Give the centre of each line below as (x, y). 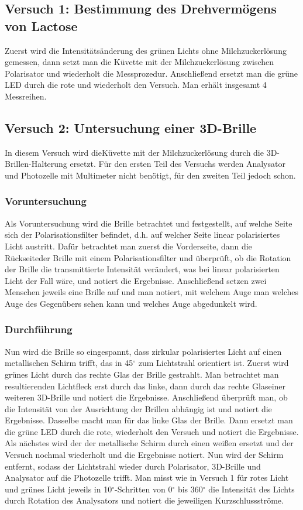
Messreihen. (26, 96)
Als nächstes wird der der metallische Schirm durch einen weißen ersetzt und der (149, 443)
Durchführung (39, 329)
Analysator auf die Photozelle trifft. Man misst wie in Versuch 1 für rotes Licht (147, 478)
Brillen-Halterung (36, 164)
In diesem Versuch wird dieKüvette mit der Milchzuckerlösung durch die (134, 152)
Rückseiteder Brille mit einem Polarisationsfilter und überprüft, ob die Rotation (148, 257)
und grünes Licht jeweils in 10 (58, 489)
